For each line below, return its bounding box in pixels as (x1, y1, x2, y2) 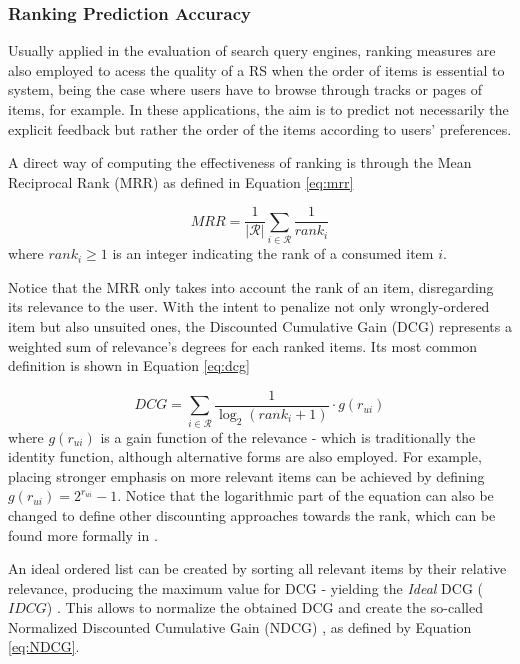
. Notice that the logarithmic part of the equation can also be (117, 485, 494, 506)
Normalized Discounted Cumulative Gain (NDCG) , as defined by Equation (8, 616, 472, 637)
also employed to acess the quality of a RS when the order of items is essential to (8, 59, 505, 80)
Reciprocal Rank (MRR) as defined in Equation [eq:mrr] (8, 171, 354, 192)
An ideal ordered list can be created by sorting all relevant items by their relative (8, 558, 507, 579)
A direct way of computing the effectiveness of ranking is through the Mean (8, 152, 472, 173)
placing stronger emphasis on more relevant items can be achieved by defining (8, 465, 485, 486)
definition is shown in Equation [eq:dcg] (8, 355, 250, 376)
